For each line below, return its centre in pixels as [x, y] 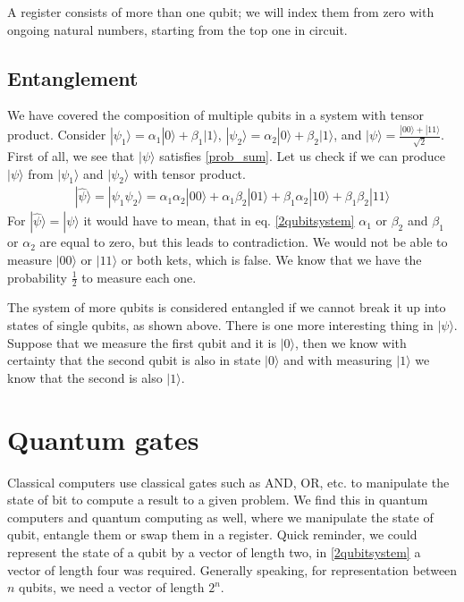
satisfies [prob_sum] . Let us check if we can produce [303, 156]
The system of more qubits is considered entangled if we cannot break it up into [227, 307]
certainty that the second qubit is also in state [134, 360]
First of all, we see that [71, 156]
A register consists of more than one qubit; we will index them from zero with [221, 12]
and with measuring [338, 360]
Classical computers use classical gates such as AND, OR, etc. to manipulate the [228, 482]
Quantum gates [103, 439]
